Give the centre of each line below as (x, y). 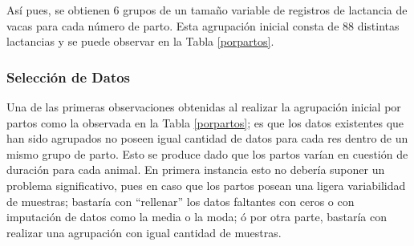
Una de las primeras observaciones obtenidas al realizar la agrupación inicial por (204, 107)
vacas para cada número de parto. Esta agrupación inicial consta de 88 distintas (203, 25)
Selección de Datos (69, 77)
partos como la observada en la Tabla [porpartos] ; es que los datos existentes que (205, 122)
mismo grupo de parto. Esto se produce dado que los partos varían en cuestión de (207, 153)
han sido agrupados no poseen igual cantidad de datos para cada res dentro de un (207, 138)
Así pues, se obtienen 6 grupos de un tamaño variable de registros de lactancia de (207, 10)
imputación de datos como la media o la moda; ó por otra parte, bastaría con (197, 217)
